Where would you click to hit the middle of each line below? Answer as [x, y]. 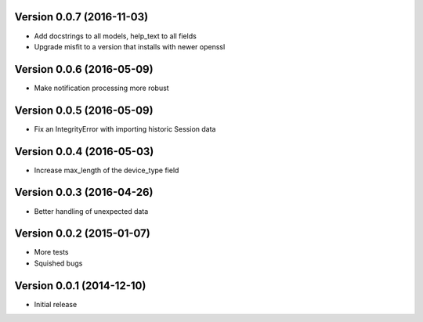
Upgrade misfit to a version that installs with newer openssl [130, 46]
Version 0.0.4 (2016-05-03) [84, 152]
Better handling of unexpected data [91, 211]
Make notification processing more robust [101, 88]
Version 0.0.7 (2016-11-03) [81, 17]
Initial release [56, 304]
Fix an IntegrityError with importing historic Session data [125, 128]
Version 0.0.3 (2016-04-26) [84, 192]
